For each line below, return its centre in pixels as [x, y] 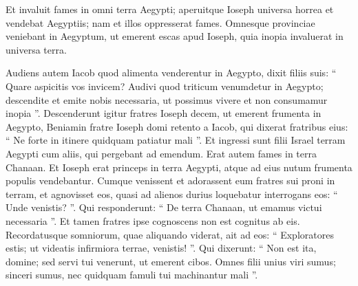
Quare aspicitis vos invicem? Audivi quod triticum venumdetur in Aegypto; [165, 86]
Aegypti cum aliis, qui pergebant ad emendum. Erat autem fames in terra [161, 153]
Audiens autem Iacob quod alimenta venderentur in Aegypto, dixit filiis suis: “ [171, 73]
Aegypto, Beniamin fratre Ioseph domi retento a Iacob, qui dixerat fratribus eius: [177, 126]
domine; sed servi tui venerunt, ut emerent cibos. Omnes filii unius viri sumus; [171, 261]
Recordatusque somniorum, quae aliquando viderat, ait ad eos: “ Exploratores [170, 234]
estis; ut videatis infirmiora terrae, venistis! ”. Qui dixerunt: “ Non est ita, [161, 248]
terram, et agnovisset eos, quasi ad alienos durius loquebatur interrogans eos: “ [172, 194]
